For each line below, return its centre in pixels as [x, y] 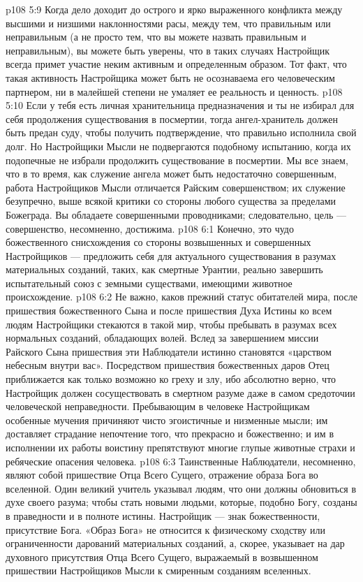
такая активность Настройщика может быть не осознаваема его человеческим [170, 77]
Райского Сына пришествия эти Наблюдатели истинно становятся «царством [169, 351]
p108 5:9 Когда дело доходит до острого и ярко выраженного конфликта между [174, 9]
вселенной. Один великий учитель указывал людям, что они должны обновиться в [181, 488]
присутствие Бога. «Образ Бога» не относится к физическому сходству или [166, 529]
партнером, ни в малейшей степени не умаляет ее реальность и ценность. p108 [174, 91]
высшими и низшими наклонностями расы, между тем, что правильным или [168, 23]
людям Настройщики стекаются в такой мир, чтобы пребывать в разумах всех [171, 324]
